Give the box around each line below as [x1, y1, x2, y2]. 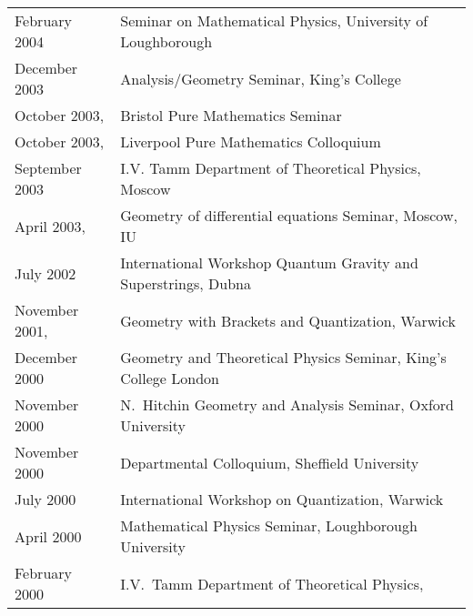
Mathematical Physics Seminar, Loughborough [120, 515, 418, 536]
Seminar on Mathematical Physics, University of [120, 10, 428, 31]
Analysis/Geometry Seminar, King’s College [120, 67, 401, 89]
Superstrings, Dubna [120, 273, 251, 294]
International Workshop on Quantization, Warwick [120, 489, 444, 510]
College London [120, 368, 219, 389]
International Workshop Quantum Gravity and [120, 252, 418, 273]
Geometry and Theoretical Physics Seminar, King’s [120, 347, 447, 368]
